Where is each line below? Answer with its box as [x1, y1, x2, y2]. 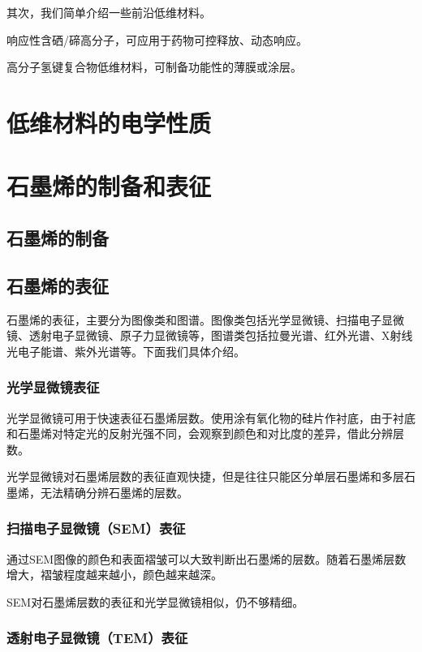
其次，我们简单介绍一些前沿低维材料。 [6, 4, 211, 20]
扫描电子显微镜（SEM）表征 [6, 518, 186, 538]
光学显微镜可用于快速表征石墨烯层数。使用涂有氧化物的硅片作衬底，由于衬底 [6, 409, 416, 426]
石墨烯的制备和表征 [6, 169, 212, 203]
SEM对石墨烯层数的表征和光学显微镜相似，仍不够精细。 [6, 593, 304, 610]
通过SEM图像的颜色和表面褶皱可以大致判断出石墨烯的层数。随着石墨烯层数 [6, 550, 407, 567]
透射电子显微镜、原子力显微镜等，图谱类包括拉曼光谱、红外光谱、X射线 [28, 327, 413, 344]
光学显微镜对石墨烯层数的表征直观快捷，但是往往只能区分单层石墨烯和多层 [6, 468, 404, 485]
